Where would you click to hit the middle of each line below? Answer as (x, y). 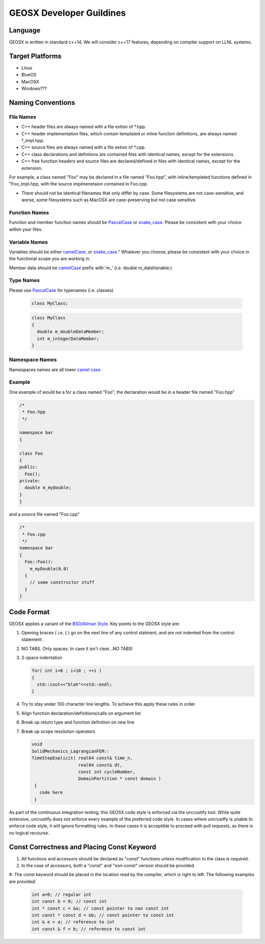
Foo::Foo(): (39, 562)
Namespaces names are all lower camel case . (55, 370)
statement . (33, 639)
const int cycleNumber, (107, 772)
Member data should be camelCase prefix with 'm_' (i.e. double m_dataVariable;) (91, 268)
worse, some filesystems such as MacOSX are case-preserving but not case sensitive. (109, 200)
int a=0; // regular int (62, 894)
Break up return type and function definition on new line (78, 722)
